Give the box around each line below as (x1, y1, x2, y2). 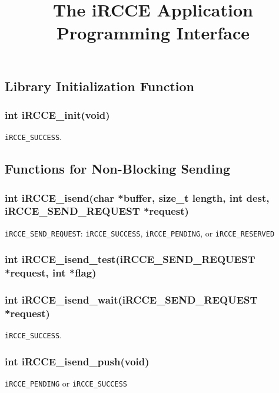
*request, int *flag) (5, 265, 97, 280)
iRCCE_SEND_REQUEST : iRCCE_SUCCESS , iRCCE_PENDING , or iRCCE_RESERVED (5, 227, 275, 239)
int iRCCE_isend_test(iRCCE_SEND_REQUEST (5, 252, 255, 267)
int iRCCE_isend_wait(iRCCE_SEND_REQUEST (5, 292, 258, 307)
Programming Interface (57, 21, 250, 45)
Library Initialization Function (5, 76, 195, 95)
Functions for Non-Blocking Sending (5, 159, 230, 178)
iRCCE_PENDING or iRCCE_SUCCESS (5, 377, 127, 389)
